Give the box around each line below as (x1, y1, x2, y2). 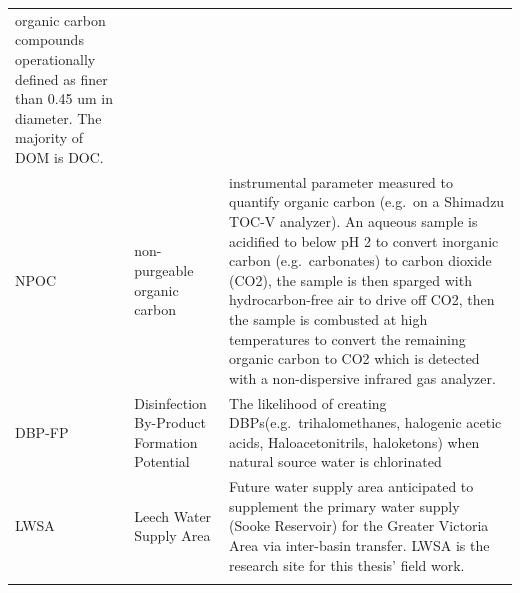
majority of (15, 127, 84, 148)
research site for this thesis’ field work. (229, 554, 465, 575)
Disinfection (134, 392, 207, 413)
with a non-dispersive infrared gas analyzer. (229, 367, 496, 388)
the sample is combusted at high (229, 308, 428, 329)
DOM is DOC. (15, 146, 104, 167)
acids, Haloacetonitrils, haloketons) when (229, 431, 480, 452)
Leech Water (134, 505, 212, 526)
